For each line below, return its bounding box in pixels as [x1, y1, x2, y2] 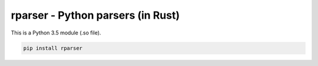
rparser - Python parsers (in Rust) [11, 9, 180, 22]
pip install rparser [23, 44, 82, 51]
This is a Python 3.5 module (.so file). [11, 29, 101, 36]
